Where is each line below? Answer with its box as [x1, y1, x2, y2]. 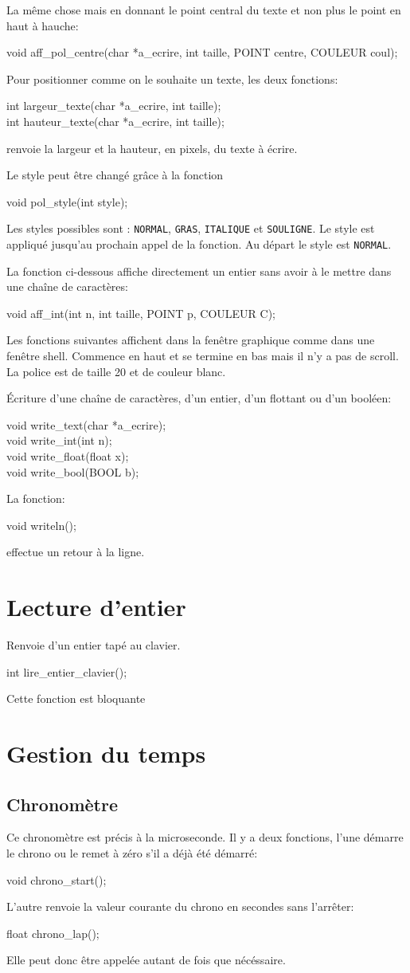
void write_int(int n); [6, 432, 112, 449]
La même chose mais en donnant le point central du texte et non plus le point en [6, 2, 401, 18]
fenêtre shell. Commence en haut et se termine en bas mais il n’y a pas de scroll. [6, 347, 399, 364]
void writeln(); [6, 516, 76, 533]
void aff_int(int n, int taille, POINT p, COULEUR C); [6, 304, 275, 321]
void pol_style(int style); [6, 193, 128, 210]
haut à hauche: [6, 17, 79, 33]
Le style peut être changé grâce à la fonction [6, 167, 224, 183]
